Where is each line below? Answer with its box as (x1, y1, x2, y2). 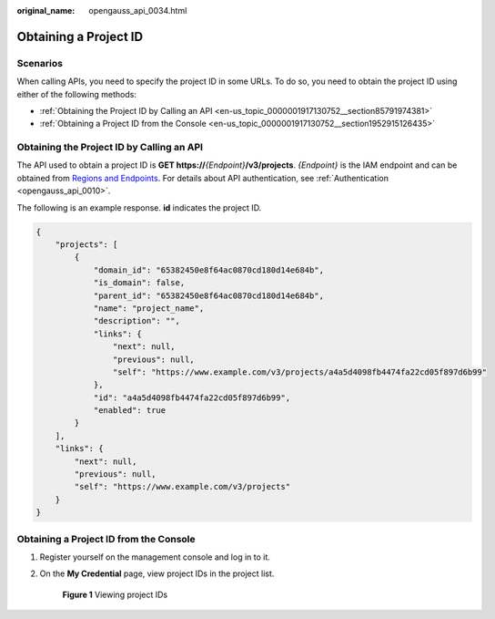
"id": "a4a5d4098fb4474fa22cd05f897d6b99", (93, 392, 291, 403)
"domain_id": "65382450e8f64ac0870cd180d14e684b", (93, 264, 325, 275)
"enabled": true (93, 406, 167, 416)
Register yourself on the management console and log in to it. (39, 552, 270, 562)
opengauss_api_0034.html (88, 5, 187, 15)
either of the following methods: (16, 88, 136, 99)
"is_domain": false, (93, 278, 186, 288)
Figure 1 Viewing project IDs (62, 589, 168, 600)
